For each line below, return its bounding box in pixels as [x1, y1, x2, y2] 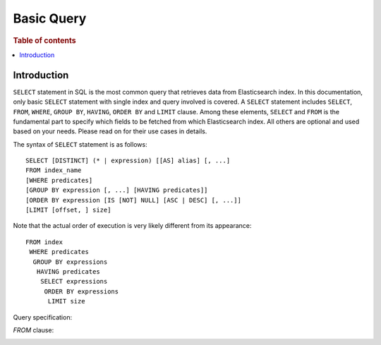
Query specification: [13, 313, 73, 321]
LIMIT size [47, 297, 85, 305]
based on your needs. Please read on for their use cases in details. [13, 127, 207, 135]
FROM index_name [25, 167, 82, 174]
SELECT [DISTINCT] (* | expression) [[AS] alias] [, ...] [25, 157, 231, 165]
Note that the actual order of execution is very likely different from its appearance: [13, 222, 252, 230]
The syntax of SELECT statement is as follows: [13, 140, 147, 148]
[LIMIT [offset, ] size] [25, 206, 111, 214]
